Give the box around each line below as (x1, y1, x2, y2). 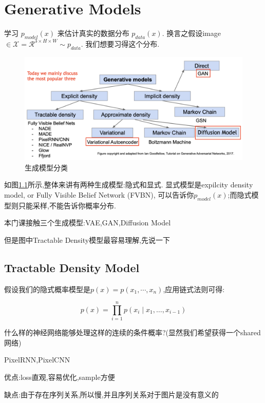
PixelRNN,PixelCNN (4, 354, 70, 365)
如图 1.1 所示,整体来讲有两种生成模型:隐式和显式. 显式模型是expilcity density (4, 179, 253, 190)
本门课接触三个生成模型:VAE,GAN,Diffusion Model (4, 217, 171, 228)
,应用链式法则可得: (163, 283, 225, 294)
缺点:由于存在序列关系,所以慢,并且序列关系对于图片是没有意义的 (4, 389, 219, 399)
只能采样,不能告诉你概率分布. (18, 200, 116, 210)
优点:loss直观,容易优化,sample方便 (4, 372, 115, 382)
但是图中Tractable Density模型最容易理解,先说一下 (4, 234, 171, 245)
